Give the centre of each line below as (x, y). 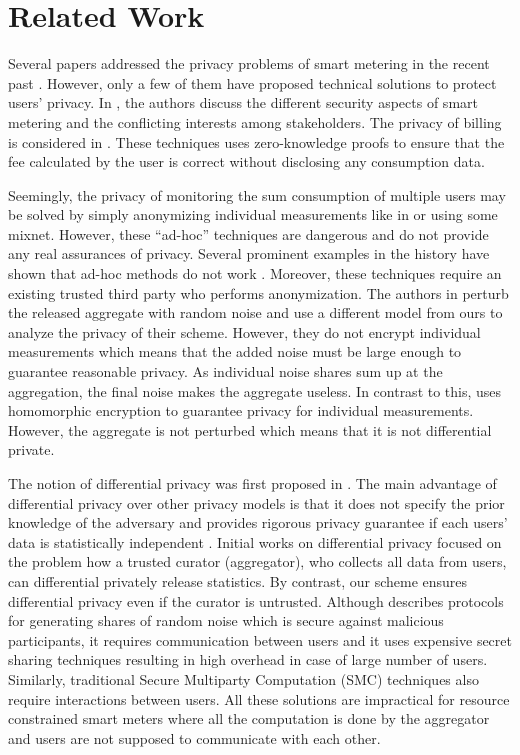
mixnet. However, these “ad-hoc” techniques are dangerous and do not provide (248, 233)
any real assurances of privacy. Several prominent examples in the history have (249, 253)
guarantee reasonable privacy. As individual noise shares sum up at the (225, 371)
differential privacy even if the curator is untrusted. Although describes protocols (256, 600)
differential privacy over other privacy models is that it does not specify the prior (256, 502)
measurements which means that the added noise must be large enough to (235, 351)
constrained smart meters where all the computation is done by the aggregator (249, 718)
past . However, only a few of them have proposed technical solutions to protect (252, 82)
